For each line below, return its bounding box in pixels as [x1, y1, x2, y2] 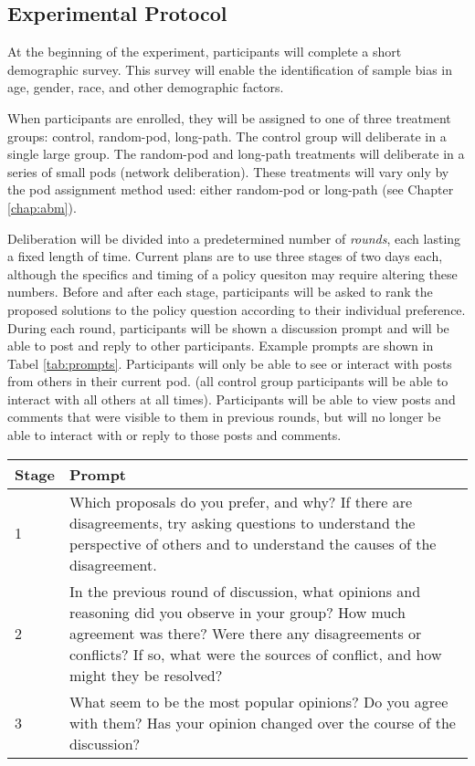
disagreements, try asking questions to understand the [69, 511, 416, 533]
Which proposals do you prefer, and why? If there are [69, 490, 413, 512]
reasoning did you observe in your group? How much [69, 601, 406, 623]
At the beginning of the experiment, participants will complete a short [7, 42, 402, 61]
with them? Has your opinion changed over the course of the [69, 711, 456, 733]
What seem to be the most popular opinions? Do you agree [69, 690, 449, 712]
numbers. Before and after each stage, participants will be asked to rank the [7, 282, 433, 301]
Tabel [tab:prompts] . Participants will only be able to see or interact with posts [7, 353, 452, 373]
